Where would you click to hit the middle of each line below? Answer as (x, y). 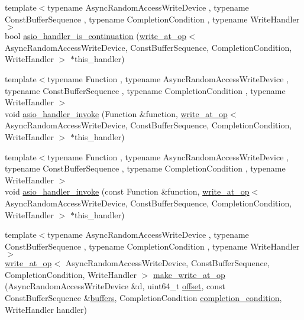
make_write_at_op (189, 274)
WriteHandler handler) (46, 309)
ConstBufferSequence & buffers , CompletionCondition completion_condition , (143, 298)
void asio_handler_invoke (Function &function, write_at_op (116, 113)
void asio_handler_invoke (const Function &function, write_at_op (127, 191)
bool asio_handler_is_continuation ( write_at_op (96, 36)
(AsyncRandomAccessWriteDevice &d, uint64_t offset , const (115, 286)
